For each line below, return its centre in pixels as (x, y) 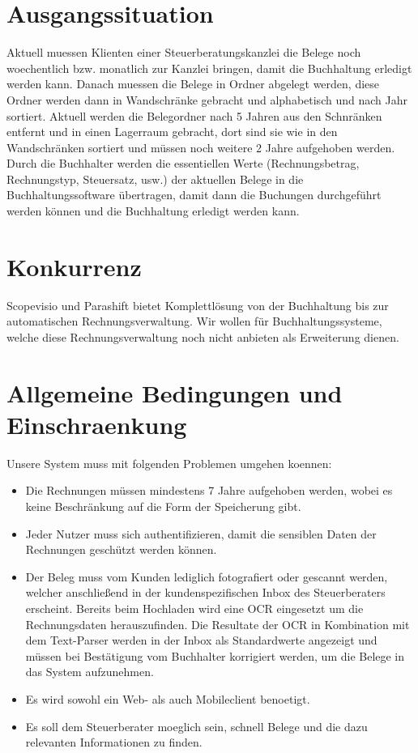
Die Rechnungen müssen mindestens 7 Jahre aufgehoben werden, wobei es (209, 490)
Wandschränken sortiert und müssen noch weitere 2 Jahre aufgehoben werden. (201, 147)
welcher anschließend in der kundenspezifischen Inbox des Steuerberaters (205, 592)
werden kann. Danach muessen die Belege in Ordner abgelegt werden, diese (193, 84)
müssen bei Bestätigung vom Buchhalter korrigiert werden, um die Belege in (215, 655)
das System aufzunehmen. (90, 672)
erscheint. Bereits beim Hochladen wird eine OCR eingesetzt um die (194, 608)
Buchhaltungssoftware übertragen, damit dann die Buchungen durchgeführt (194, 195)
